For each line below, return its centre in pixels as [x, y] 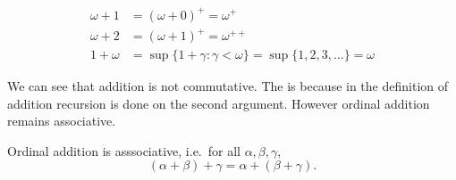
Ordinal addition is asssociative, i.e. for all [124, 150]
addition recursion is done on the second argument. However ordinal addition [219, 103]
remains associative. [62, 121]
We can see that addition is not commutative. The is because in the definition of [228, 86]
